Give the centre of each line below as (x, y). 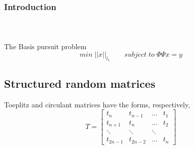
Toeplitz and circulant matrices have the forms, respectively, (97, 104)
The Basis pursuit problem (45, 46)
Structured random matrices (80, 83)
